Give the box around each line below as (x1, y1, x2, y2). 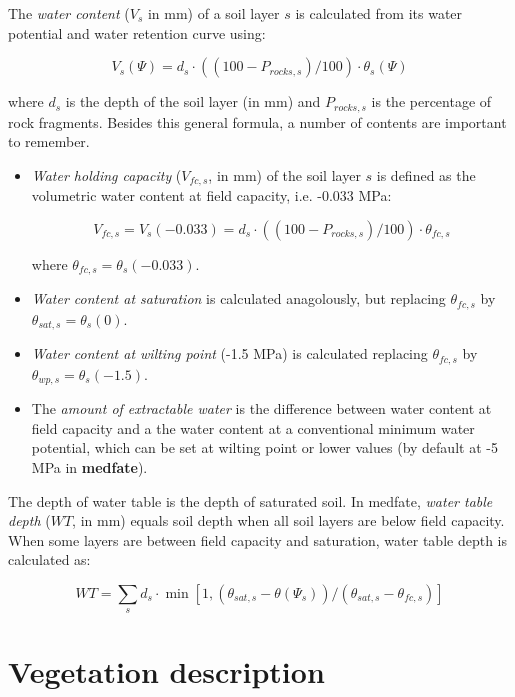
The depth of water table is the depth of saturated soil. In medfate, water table (8, 490, 493, 511)
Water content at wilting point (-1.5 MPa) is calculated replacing (31, 343, 428, 364)
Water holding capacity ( (31, 164, 182, 185)
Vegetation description (8, 651, 325, 692)
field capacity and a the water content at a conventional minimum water (31, 417, 475, 438)
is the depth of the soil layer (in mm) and (65, 91, 321, 112)
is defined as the (376, 164, 476, 185)
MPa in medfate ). (31, 456, 148, 477)
